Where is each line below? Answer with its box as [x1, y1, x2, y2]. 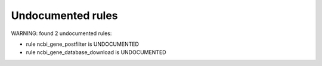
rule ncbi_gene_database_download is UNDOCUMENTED [26, 49, 166, 56]
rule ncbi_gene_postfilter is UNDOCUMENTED [26, 40, 140, 48]
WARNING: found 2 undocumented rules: [11, 30, 112, 37]
